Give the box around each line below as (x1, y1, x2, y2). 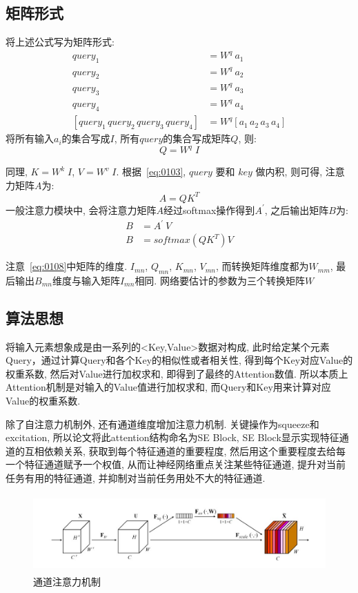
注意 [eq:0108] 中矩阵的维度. (6, 259, 128, 273)
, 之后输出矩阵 (264, 202, 329, 217)
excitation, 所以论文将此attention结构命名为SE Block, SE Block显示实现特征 (6, 430, 339, 445)
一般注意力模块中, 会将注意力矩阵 (6, 202, 157, 217)
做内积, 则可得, (255, 164, 323, 179)
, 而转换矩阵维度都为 (215, 259, 309, 273)
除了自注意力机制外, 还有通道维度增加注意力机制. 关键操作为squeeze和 (6, 416, 319, 431)
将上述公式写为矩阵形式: (6, 35, 115, 49)
